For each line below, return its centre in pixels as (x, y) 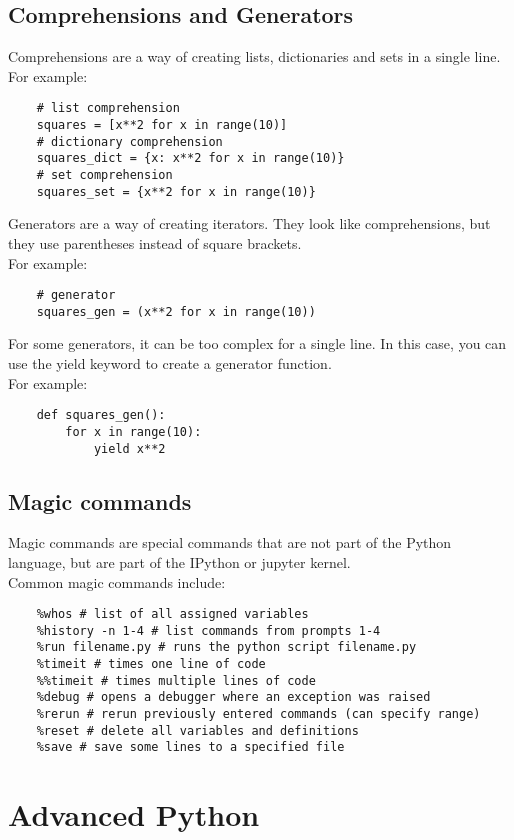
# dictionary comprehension (129, 141)
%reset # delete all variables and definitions (197, 730)
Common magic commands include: (117, 581)
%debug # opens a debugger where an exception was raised (233, 697)
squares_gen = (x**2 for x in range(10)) (176, 311)
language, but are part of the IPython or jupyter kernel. (179, 561)
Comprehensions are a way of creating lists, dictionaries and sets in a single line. (254, 56)
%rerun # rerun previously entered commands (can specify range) (258, 714)
